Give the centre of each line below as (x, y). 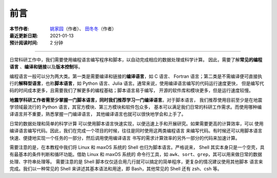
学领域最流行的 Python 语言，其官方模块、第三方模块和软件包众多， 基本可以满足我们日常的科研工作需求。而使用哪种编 (136, 107)
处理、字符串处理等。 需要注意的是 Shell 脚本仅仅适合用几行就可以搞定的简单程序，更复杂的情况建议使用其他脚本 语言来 (136, 162)
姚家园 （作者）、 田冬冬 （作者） (83, 29)
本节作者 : (19, 29)
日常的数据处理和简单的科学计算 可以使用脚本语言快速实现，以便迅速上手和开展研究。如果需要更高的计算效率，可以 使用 (136, 123)
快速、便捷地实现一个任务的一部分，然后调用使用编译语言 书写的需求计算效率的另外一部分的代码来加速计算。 (125, 138)
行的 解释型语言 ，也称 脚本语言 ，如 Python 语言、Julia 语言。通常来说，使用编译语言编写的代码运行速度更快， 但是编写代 (137, 83)
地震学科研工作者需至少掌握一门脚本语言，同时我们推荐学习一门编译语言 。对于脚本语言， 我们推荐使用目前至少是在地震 (136, 100)
